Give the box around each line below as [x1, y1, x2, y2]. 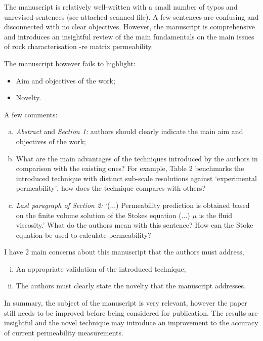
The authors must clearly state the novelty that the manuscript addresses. [16, 280, 246, 291]
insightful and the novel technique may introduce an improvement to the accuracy [4, 317, 258, 328]
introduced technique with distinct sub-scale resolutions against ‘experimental [16, 173, 257, 183]
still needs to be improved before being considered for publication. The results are [4, 307, 258, 318]
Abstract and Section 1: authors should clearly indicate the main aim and [16, 126, 243, 137]
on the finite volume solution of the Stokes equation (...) [16, 209, 190, 220]
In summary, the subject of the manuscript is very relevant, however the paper [4, 297, 247, 308]
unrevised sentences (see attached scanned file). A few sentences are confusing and [4, 11, 259, 22]
